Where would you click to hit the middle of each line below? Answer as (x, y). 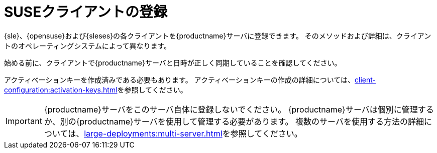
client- (365, 79)
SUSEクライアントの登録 (86, 12)
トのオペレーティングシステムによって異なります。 (88, 45)
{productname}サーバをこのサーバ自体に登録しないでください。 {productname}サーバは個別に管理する (239, 109)
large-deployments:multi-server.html (153, 133)
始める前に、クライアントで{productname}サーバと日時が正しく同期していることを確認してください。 (173, 62)
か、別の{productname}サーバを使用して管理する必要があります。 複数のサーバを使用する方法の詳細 (234, 121)
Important (24, 121)
